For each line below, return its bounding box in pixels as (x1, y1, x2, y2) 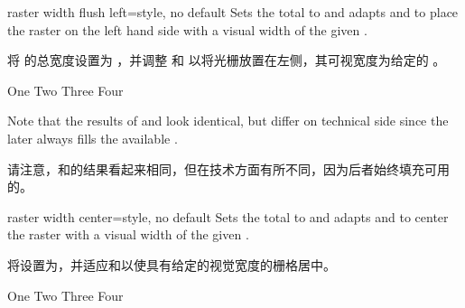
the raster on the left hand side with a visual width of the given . (7, 20, 367, 39)
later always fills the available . (7, 128, 178, 147)
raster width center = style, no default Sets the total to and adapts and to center (7, 207, 449, 226)
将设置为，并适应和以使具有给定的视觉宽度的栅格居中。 (7, 255, 336, 274)
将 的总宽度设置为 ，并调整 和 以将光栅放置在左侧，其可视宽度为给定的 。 (7, 51, 446, 70)
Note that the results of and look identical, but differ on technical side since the (7, 111, 449, 130)
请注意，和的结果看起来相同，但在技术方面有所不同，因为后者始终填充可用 (7, 159, 450, 178)
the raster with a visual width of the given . (7, 225, 249, 244)
